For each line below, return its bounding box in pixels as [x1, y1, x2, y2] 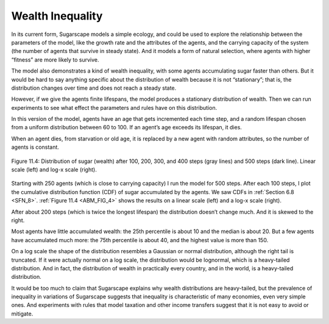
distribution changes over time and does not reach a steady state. [11, 84, 177, 92]
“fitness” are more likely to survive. [11, 56, 99, 63]
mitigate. [11, 310, 34, 317]
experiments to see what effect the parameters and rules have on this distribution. [11, 104, 218, 111]
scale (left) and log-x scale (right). [11, 166, 97, 173]
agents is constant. [11, 143, 59, 151]
